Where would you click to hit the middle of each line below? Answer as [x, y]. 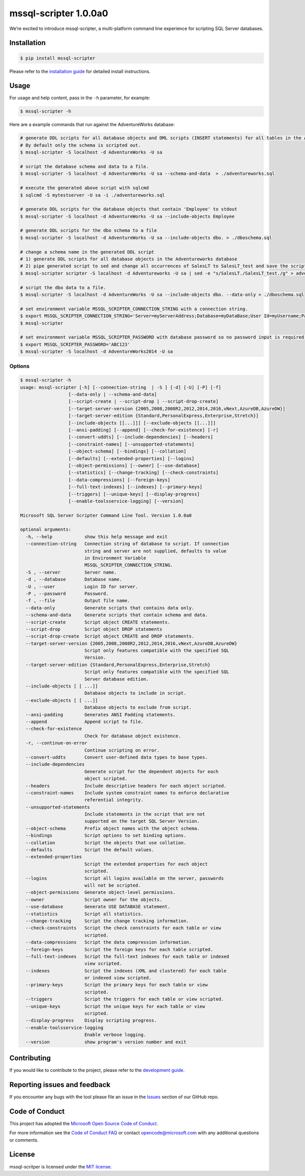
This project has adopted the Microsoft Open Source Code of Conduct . [84, 1123]
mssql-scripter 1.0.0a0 [59, 13]
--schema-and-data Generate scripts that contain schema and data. [117, 615]
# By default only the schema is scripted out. [80, 145]
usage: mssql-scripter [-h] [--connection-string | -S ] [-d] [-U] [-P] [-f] [120, 387]
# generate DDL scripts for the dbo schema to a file [88, 231]
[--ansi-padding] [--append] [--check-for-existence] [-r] [143, 430]
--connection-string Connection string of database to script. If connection [128, 544]
